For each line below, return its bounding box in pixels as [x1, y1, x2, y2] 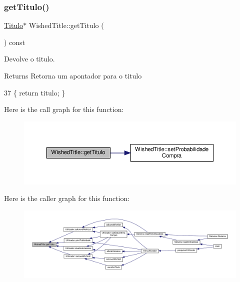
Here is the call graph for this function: [4, 104, 124, 114]
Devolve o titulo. [4, 53, 55, 64]
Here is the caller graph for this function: [4, 193, 130, 203]
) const [4, 36, 25, 47]
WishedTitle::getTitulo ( [28, 20, 104, 30]
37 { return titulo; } [4, 87, 65, 97]
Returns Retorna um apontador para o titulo [4, 70, 142, 80]
